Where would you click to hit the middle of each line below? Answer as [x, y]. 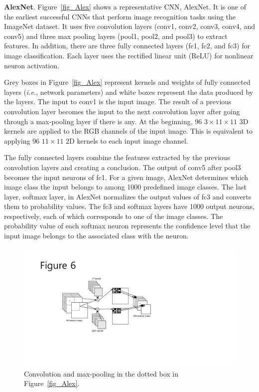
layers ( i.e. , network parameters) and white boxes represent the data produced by [129, 92]
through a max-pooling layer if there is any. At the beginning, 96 [103, 121]
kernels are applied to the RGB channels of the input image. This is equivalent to [129, 131]
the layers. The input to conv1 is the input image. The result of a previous [118, 101]
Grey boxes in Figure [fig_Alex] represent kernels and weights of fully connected [127, 82]
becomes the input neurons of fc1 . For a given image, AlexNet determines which [126, 177]
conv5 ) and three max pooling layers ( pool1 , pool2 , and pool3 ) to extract [116, 36]
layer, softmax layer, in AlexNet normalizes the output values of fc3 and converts [128, 196]
